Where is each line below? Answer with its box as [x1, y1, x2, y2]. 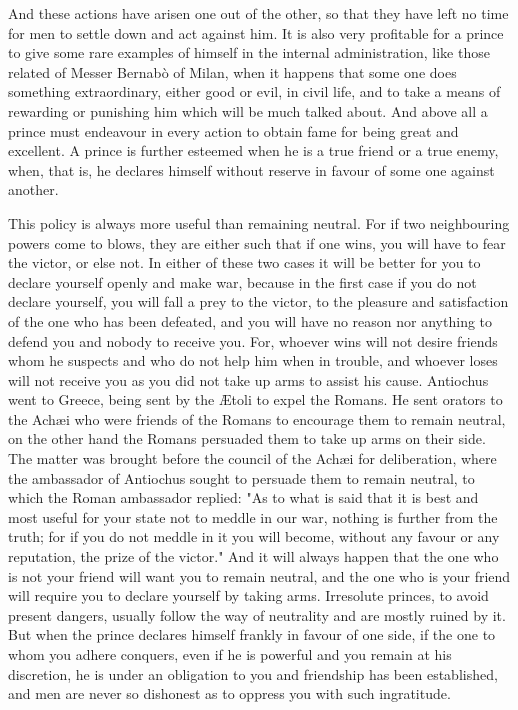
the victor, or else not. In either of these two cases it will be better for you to [8, 252, 481, 273]
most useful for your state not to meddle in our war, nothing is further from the [8, 506, 498, 527]
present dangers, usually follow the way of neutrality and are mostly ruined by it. [8, 604, 506, 625]
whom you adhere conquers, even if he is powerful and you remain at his [8, 644, 452, 664]
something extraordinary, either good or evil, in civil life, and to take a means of [8, 81, 501, 102]
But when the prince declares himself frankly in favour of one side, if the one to [8, 624, 496, 645]
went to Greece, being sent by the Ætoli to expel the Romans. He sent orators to [8, 389, 503, 410]
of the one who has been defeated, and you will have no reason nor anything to [8, 310, 493, 331]
